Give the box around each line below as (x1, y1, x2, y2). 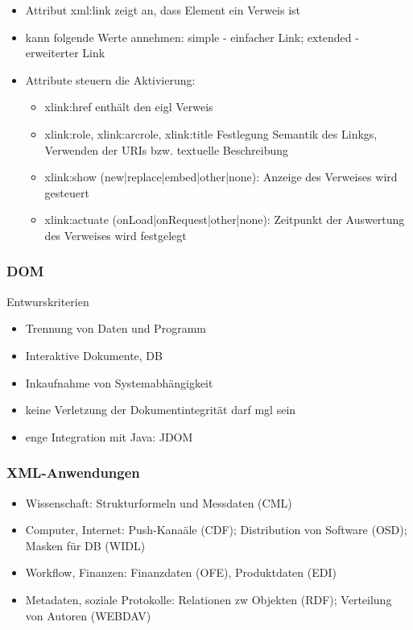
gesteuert (44, 184, 89, 201)
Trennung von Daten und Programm (25, 320, 206, 337)
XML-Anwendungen (6, 462, 140, 483)
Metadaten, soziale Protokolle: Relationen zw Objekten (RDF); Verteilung (25, 591, 392, 607)
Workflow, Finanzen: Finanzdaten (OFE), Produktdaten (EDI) (25, 564, 337, 581)
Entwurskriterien (6, 292, 89, 309)
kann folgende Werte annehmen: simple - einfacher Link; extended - (25, 28, 359, 45)
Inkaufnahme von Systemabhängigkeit (25, 374, 213, 391)
